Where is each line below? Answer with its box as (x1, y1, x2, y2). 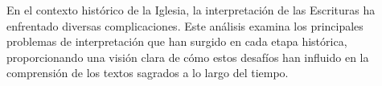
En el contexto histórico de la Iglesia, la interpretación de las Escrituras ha (6, 2, 376, 18)
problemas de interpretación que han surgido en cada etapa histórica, (6, 33, 347, 50)
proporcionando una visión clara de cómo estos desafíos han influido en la (6, 48, 369, 65)
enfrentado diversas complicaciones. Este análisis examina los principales (6, 17, 364, 34)
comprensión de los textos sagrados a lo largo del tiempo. (6, 64, 289, 81)
